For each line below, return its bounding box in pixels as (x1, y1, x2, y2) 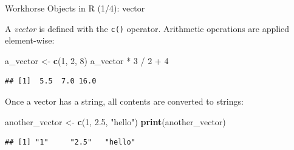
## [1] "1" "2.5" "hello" (5, 138, 135, 147)
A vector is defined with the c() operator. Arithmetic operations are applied (5, 22, 290, 34)
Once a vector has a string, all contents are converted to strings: (5, 95, 244, 108)
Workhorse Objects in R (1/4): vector (5, 2, 145, 14)
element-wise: (5, 34, 55, 47)
